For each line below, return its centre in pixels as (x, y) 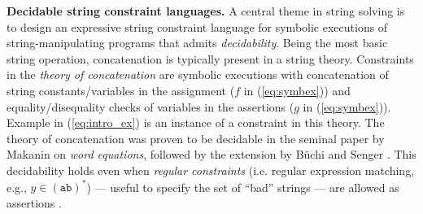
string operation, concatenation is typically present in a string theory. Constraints (210, 58)
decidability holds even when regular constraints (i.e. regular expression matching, (211, 170)
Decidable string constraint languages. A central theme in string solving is (206, 11)
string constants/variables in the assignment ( (121, 90)
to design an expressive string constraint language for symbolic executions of (197, 26)
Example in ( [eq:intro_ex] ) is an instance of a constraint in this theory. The (196, 122)
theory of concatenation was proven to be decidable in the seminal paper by (196, 138)
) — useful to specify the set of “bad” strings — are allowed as (243, 187)
